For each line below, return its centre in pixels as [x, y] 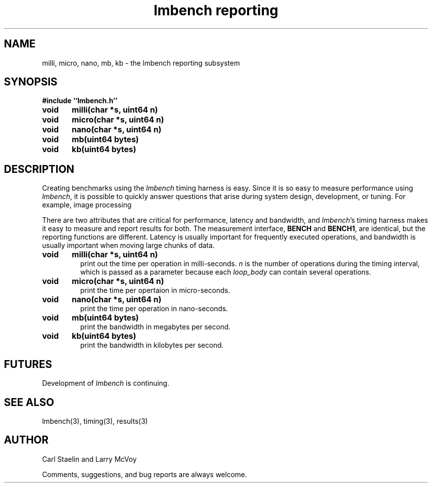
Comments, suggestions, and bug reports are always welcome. [144, 474]
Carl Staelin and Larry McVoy [90, 459]
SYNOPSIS [31, 82]
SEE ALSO [29, 402]
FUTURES [28, 364]
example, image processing [87, 205]
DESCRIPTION [39, 169]
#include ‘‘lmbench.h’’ [80, 101]
